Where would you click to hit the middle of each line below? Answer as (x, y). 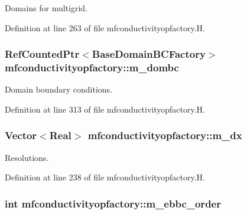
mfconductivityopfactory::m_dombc (92, 68)
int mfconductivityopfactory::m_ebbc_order (113, 203)
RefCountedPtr (42, 54)
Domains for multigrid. (46, 8)
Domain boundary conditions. (58, 89)
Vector (21, 135)
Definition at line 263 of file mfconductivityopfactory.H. (105, 27)
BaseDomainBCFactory (149, 54)
